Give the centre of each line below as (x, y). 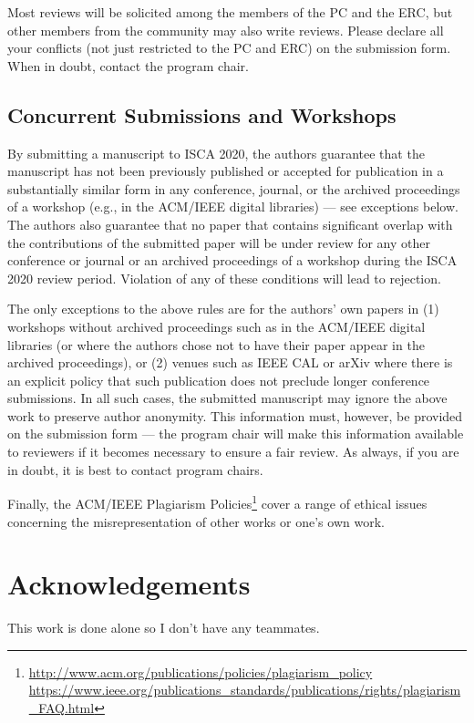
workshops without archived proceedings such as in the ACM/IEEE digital (216, 326)
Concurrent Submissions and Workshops (202, 114)
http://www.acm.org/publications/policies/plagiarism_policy (201, 671)
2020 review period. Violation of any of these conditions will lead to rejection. (224, 278)
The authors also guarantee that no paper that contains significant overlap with (230, 224)
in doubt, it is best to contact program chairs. (135, 469)
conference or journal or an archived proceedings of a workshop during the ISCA (232, 260)
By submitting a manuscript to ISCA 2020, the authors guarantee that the (216, 153)
